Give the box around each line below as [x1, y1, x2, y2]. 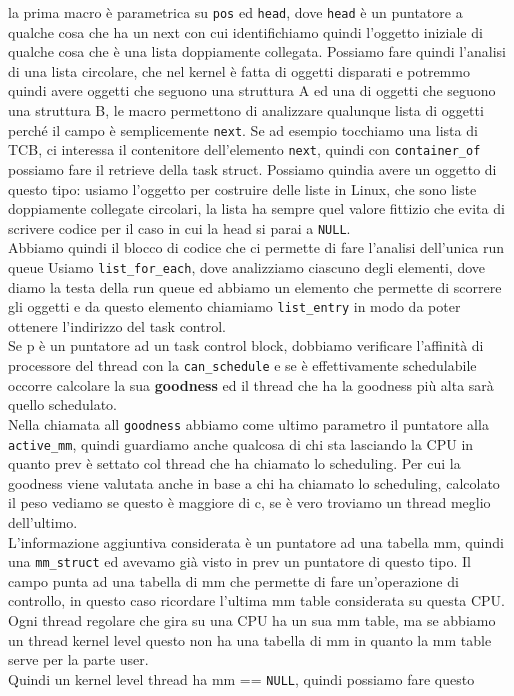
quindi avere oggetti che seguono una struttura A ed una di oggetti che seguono [8, 80, 496, 101]
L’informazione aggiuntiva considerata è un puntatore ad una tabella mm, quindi [8, 531, 504, 552]
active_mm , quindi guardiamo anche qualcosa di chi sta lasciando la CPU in [8, 433, 474, 454]
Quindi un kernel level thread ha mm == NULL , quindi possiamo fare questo [8, 668, 475, 689]
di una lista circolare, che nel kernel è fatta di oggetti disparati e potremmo [8, 60, 470, 81]
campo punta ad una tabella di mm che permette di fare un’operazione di [8, 570, 459, 591]
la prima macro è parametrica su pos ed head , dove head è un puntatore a [8, 2, 463, 22]
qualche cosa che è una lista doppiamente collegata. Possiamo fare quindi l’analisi [8, 41, 506, 62]
